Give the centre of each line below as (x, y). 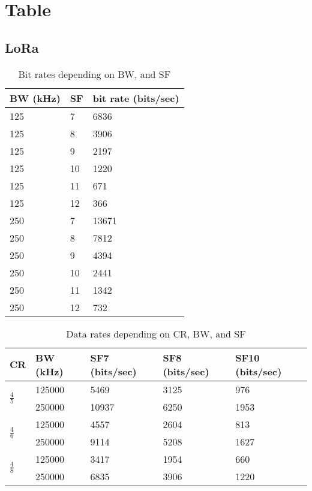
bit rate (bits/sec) (136, 98)
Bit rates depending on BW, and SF (94, 74)
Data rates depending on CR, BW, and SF (156, 333)
